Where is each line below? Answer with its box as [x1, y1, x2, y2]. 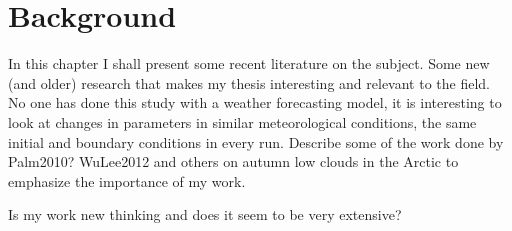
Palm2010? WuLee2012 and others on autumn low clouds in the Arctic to [8, 151, 459, 172]
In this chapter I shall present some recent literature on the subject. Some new [8, 53, 490, 74]
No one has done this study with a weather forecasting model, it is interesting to [8, 92, 502, 113]
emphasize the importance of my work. [8, 170, 246, 191]
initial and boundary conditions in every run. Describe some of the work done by [8, 131, 504, 152]
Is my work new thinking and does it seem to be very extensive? [8, 204, 402, 225]
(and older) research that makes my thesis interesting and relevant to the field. [8, 72, 490, 93]
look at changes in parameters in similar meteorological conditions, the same [8, 111, 477, 132]
